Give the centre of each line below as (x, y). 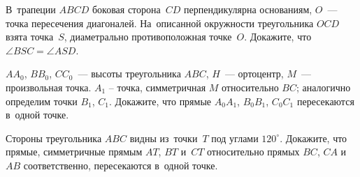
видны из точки (164, 138)
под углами (235, 138)
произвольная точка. (49, 87)
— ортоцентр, (254, 74)
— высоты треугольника (129, 74)
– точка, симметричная (157, 87)
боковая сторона (126, 9)
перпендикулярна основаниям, (248, 9)
